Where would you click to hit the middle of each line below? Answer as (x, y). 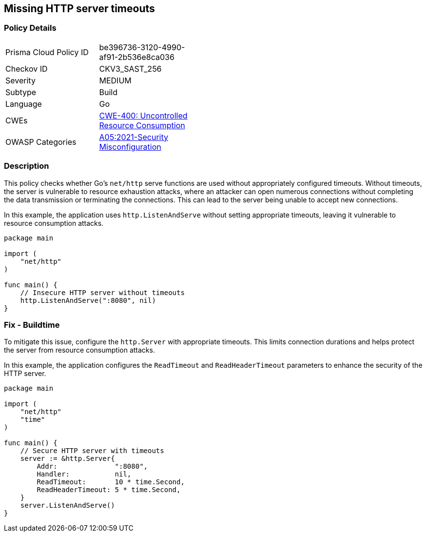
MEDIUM (115, 80)
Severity (20, 80)
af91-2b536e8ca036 (137, 57)
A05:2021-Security (134, 137)
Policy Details (30, 28)
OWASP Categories (41, 142)
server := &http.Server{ (68, 459)
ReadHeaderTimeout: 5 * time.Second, (109, 490)
